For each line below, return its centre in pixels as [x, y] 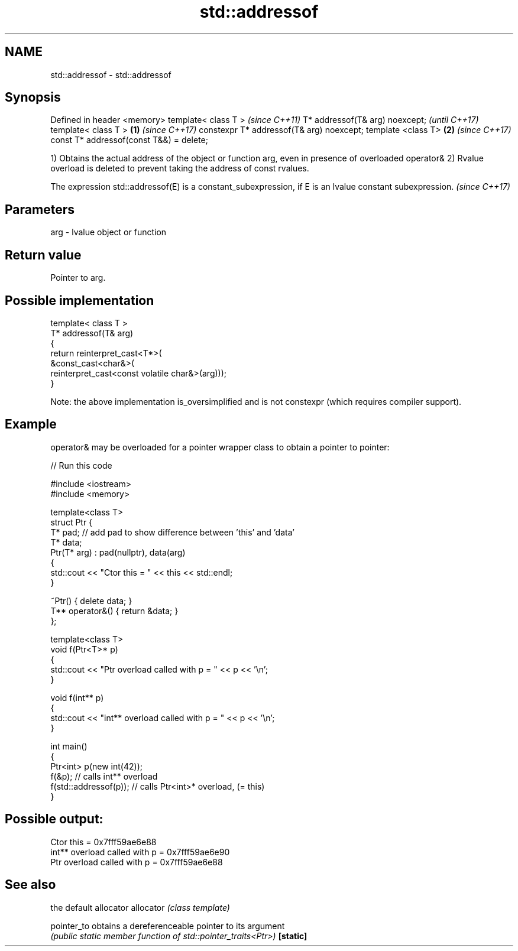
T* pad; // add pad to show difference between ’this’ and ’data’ [172, 532]
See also [30, 885]
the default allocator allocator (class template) [140, 907]
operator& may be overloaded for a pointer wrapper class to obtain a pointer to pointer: [220, 447]
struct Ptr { [72, 522]
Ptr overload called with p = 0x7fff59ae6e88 [137, 862]
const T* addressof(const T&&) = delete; [129, 140]
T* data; [66, 542]
